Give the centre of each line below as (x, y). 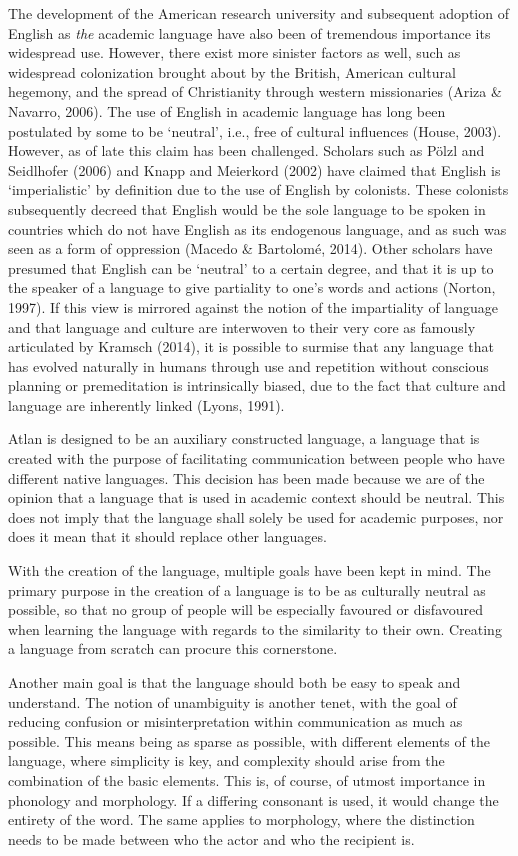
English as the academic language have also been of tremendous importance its (249, 32)
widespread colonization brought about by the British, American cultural (232, 71)
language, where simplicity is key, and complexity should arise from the (226, 760)
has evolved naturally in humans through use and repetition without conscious (248, 365)
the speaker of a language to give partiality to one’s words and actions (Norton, (252, 287)
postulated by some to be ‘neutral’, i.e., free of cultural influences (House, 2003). (255, 130)
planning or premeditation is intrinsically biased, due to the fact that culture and (257, 385)
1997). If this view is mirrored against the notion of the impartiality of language (253, 306)
